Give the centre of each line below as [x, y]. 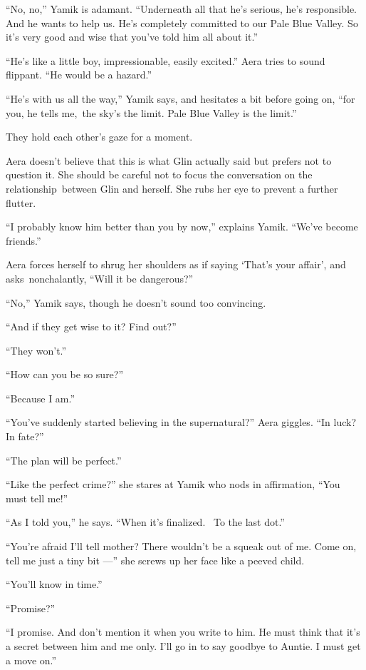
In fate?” [25, 436]
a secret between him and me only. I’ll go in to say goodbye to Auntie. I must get [183, 646]
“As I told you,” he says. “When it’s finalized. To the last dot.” [145, 522]
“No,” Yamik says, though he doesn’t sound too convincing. [136, 302]
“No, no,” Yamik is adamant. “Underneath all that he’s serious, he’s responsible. [181, 9]
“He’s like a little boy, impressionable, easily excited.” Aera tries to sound [166, 60]
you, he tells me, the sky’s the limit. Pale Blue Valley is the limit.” [151, 112]
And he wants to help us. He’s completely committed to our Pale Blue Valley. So [182, 22]
